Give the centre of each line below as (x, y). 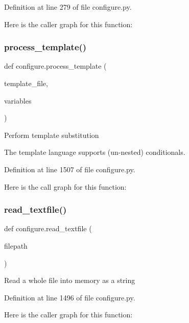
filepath (16, 245)
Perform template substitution (52, 135)
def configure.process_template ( (55, 66)
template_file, (26, 83)
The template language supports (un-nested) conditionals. (95, 152)
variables (18, 100)
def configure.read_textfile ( (48, 228)
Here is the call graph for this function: (65, 186)
